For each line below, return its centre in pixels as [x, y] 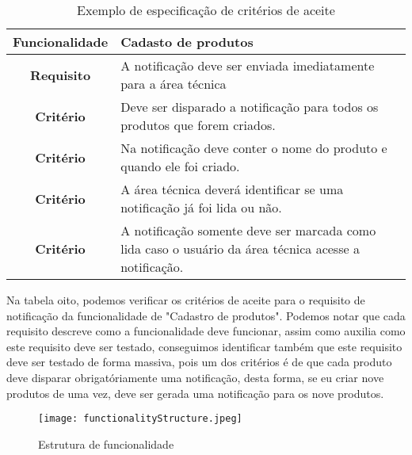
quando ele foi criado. [180, 166]
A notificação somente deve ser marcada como [248, 230]
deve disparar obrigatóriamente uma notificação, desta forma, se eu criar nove [195, 377]
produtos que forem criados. [198, 125]
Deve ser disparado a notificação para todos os [250, 107]
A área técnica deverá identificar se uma [232, 189]
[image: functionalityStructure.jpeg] [140, 419]
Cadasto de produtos [187, 42]
